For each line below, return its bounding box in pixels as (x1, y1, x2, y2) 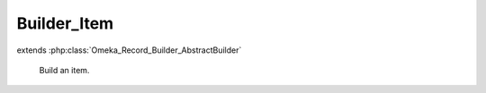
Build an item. (39, 64, 90, 75)
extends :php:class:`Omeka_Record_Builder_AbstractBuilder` (16, 45, 242, 55)
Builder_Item (16, 13, 114, 33)
